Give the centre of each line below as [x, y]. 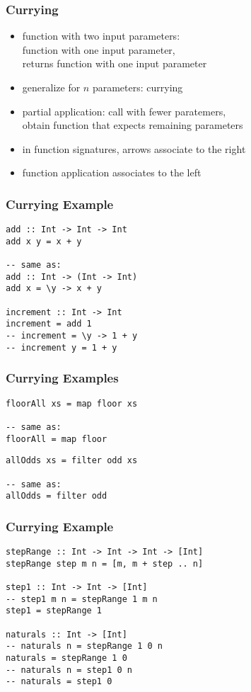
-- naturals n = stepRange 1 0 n [84, 646]
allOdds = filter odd [57, 496]
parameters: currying [138, 87]
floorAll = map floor [57, 439]
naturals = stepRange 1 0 [66, 658]
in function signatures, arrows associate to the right [134, 148]
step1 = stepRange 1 [54, 611]
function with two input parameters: [101, 36]
